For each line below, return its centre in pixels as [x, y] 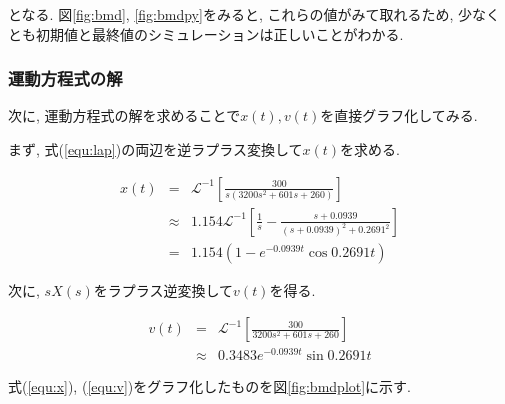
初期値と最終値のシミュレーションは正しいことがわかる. [219, 33]
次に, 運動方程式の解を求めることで [124, 115]
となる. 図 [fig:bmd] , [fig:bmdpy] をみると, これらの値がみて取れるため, [231, 14]
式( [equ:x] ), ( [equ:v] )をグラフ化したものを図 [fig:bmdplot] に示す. [210, 386]
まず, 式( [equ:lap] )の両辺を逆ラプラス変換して [155, 149]
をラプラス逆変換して [163, 289]
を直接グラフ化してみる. [399, 115]
